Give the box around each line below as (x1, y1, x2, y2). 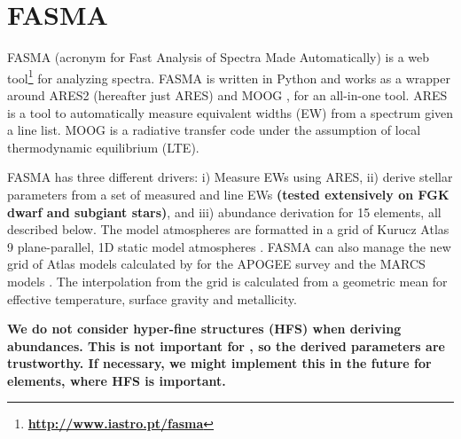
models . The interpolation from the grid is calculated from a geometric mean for (7, 271, 448, 290)
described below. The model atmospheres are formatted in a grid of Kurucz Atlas (7, 220, 449, 239)
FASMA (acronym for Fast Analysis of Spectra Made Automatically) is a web (7, 48, 430, 67)
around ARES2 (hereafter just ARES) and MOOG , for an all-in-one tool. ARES (7, 85, 448, 104)
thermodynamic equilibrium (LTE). (7, 137, 199, 156)
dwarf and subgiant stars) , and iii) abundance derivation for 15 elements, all (7, 202, 441, 221)
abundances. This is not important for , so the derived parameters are (7, 336, 445, 355)
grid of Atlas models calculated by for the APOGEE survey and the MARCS (7, 255, 426, 273)
